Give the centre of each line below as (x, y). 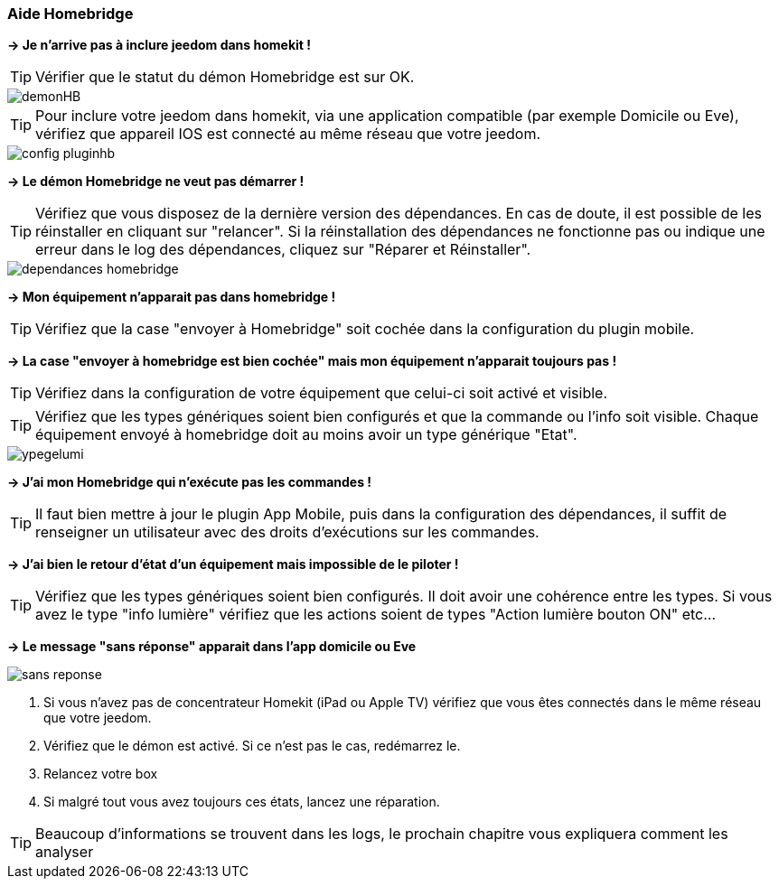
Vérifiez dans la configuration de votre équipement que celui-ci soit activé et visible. (322, 393)
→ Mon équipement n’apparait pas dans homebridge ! (172, 297)
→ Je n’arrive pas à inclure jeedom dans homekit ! (159, 45)
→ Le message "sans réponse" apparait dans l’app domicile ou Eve (212, 647)
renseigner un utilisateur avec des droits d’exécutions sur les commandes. (287, 532)
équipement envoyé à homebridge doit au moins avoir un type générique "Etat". (306, 435)
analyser (65, 852)
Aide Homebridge (70, 14)
